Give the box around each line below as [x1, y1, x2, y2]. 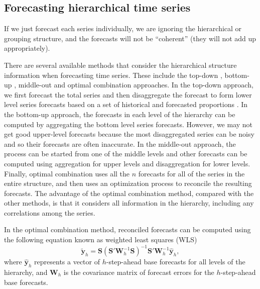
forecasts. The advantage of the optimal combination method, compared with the [4, 187, 254, 198]
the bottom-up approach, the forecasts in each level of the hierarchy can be [4, 109, 235, 119]
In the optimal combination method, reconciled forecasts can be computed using [4, 224, 251, 235]
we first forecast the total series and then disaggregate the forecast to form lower [4, 89, 252, 100]
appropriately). [4, 43, 50, 53]
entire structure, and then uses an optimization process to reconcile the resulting [4, 178, 252, 188]
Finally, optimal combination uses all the [4, 168, 130, 178]
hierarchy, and [4, 266, 48, 277]
